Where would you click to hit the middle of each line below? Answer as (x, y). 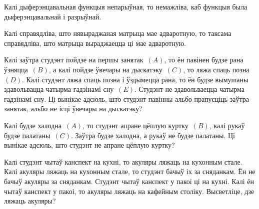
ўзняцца (16, 69)
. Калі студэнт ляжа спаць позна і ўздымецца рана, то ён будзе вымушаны (135, 79)
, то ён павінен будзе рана (204, 60)
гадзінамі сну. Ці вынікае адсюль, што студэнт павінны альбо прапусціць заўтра (126, 99)
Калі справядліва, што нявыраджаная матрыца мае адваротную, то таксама (118, 33)
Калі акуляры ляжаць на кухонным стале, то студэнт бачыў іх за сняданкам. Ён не (130, 171)
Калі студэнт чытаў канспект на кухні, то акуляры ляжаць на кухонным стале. (123, 161)
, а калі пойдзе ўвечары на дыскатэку (105, 69)
